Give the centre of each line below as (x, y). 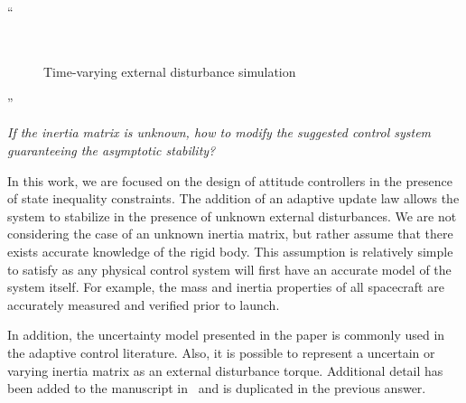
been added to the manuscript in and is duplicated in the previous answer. (217, 388)
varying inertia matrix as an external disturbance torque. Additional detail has (225, 370)
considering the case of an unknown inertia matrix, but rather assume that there (230, 234)
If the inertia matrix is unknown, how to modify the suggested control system (219, 132)
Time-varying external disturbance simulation (170, 72)
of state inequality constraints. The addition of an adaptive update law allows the (233, 198)
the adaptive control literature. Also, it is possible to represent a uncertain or (221, 352)
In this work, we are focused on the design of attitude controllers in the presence (230, 180)
